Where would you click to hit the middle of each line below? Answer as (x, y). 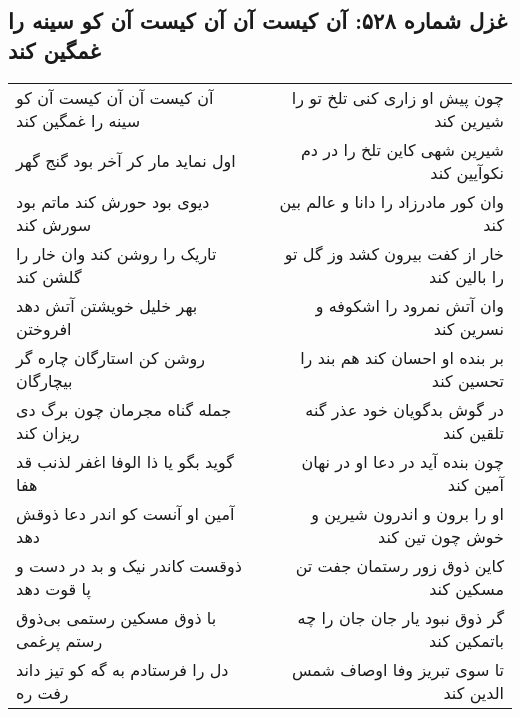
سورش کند (54, 224)
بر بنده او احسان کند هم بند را (402, 357)
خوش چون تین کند (441, 536)
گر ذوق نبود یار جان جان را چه (400, 617)
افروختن (44, 328)
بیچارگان (44, 380)
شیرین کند (469, 120)
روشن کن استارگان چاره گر (110, 357)
